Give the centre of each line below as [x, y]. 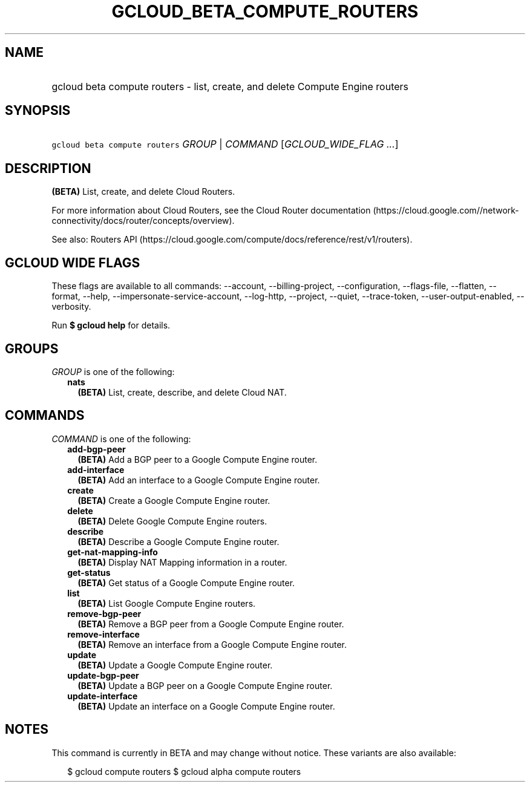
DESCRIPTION [48, 168]
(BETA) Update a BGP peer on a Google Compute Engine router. [205, 685]
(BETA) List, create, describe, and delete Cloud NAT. [182, 392]
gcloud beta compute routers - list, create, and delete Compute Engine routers [230, 86]
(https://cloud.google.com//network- [446, 211]
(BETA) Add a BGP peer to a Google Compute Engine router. [198, 459]
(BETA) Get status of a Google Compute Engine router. [186, 583]
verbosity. [71, 307]
